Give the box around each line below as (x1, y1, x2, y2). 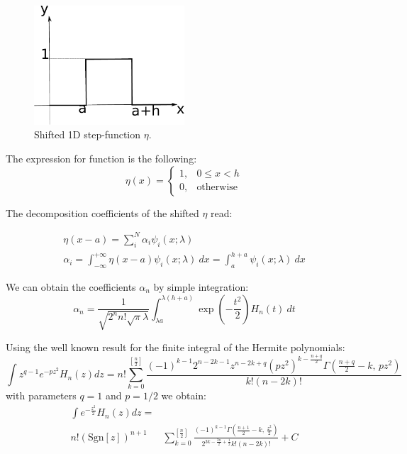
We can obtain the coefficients (6, 279, 136, 294)
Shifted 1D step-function (34, 127, 141, 142)
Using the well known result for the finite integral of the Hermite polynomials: (6, 339, 345, 354)
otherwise (196, 182, 238, 193)
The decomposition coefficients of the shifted (6, 205, 199, 220)
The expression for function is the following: (6, 151, 197, 166)
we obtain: (161, 388, 206, 403)
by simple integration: (153, 279, 249, 294)
